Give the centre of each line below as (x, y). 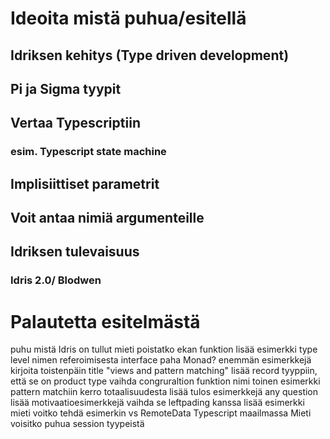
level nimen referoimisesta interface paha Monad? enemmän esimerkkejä (161, 360)
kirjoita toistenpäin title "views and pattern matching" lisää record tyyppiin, (164, 371)
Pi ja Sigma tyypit (66, 88)
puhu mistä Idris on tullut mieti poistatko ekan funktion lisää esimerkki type (164, 349)
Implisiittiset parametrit (85, 183)
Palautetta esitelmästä (105, 321)
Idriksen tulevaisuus (75, 252)
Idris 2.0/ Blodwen (56, 280)
